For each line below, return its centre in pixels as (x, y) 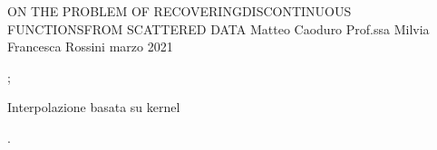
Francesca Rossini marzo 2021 (90, 47)
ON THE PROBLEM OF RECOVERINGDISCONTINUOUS (180, 11)
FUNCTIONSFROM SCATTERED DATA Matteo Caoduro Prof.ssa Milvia (218, 28)
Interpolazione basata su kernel (94, 107)
